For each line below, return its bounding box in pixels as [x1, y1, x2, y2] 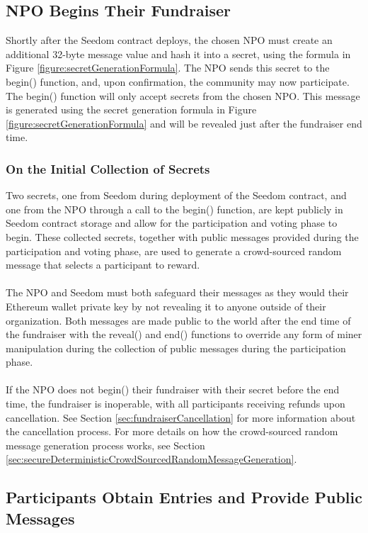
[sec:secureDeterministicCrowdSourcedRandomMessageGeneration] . [6, 451, 297, 466]
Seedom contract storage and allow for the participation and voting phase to [6, 215, 338, 230]
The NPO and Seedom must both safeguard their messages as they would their [6, 285, 349, 300]
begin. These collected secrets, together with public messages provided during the [6, 229, 359, 244]
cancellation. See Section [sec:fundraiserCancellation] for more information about [6, 410, 356, 425]
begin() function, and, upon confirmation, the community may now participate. [6, 74, 350, 89]
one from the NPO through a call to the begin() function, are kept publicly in [6, 201, 343, 216]
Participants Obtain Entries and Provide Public [6, 486, 362, 508]
